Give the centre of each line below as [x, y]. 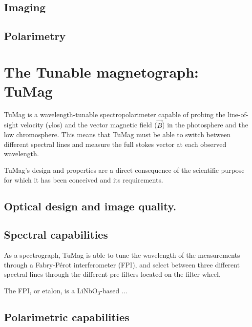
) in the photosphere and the [205, 125]
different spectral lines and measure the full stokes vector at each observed [115, 144]
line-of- [238, 114]
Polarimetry [35, 36]
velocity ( [34, 125]
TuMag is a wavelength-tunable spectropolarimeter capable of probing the [115, 114]
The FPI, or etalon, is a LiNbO [51, 291]
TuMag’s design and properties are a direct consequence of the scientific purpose [124, 170]
